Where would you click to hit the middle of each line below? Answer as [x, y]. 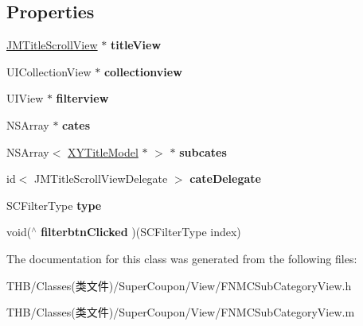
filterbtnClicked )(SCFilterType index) [141, 232]
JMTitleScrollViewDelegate [101, 179]
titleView [136, 45]
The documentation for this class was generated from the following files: [182, 258]
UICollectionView [49, 71]
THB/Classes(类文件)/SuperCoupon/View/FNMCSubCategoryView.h [179, 285]
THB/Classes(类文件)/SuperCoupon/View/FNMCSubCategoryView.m [181, 312]
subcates [203, 151]
